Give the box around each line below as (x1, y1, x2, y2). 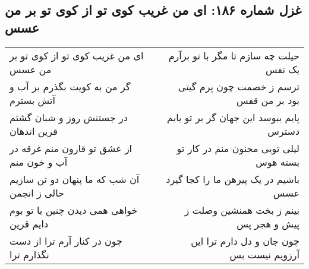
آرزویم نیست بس (229, 247, 299, 261)
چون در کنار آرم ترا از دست (10, 233, 122, 248)
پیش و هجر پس (237, 216, 299, 230)
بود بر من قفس (237, 93, 299, 107)
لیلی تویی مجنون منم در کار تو (176, 141, 299, 155)
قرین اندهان (10, 124, 58, 138)
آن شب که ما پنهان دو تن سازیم (10, 172, 140, 186)
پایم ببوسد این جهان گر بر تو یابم (167, 110, 299, 124)
